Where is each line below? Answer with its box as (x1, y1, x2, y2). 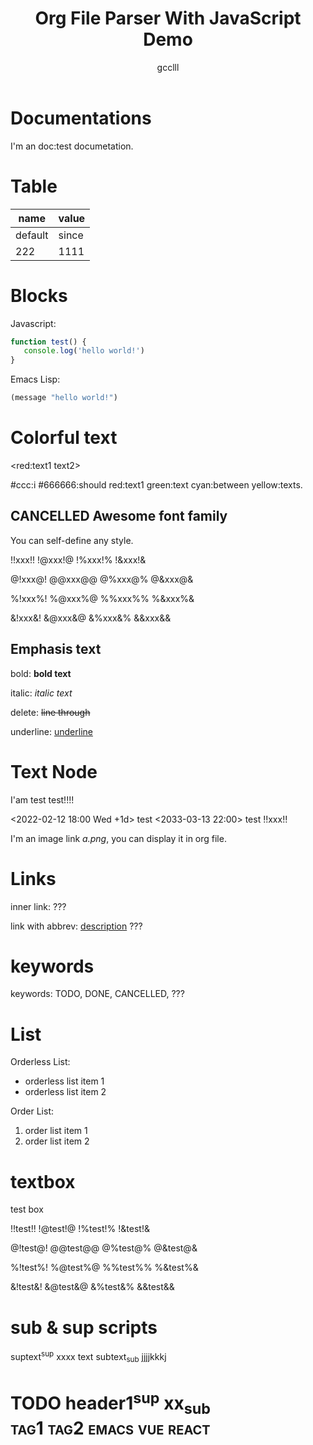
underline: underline (10, 725, 93, 737)
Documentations (10, 107, 152, 129)
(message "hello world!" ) (10, 393, 118, 403)
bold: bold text (10, 667, 72, 679)
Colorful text (10, 427, 118, 449)
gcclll (156, 61, 180, 73)
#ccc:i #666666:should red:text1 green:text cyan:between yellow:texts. (10, 479, 303, 491)
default (15, 228, 49, 242)
